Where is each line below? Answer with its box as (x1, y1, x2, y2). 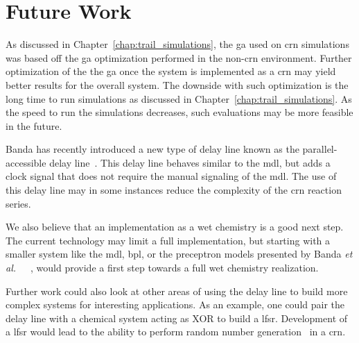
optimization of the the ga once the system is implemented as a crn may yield (6, 64, 336, 78)
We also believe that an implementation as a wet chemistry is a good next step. (6, 219, 344, 234)
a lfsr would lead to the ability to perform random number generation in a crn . (6, 324, 346, 339)
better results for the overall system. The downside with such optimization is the (6, 77, 349, 92)
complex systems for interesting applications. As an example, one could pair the (6, 297, 345, 312)
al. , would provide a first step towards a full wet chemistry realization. (6, 260, 319, 275)
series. (6, 196, 31, 210)
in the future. (6, 118, 62, 133)
